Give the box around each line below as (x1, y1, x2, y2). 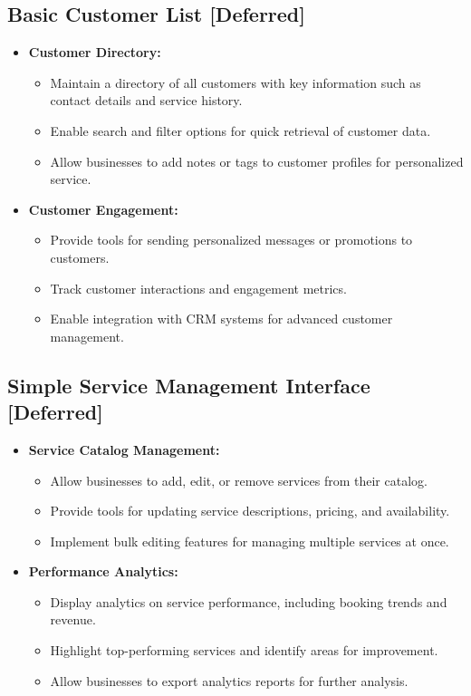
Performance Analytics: (28, 562, 178, 581)
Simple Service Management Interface (7, 371, 370, 399)
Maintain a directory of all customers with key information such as (50, 72, 421, 92)
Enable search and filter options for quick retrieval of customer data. (50, 121, 431, 140)
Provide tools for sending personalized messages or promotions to (50, 230, 413, 249)
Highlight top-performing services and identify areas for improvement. (50, 641, 438, 660)
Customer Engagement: (28, 199, 178, 218)
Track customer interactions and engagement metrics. (50, 278, 347, 297)
